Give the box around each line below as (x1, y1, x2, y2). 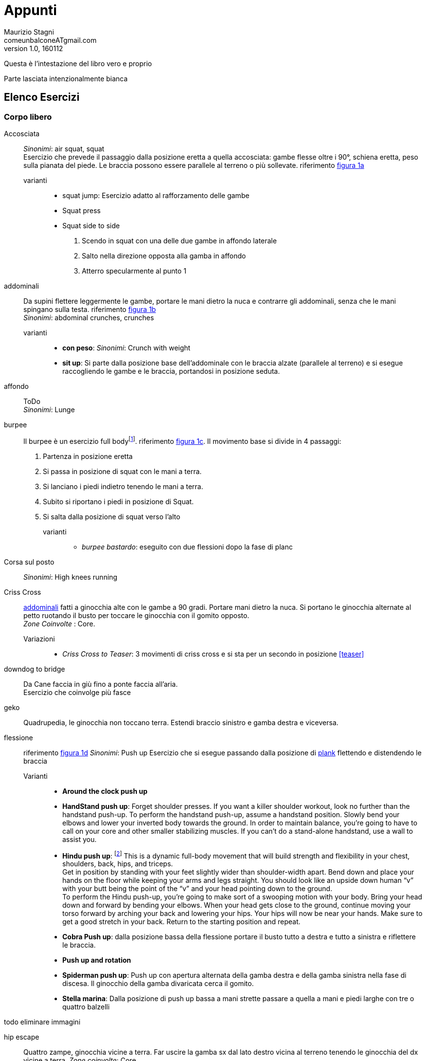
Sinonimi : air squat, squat (23, 144, 105, 153)
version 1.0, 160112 (4, 44, 63, 53)
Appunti (4, 2, 57, 18)
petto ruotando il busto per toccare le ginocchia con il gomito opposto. (23, 611, 249, 620)
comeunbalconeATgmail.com (4, 36, 97, 44)
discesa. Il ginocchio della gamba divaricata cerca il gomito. (62, 979, 254, 988)
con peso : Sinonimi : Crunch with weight (62, 343, 190, 352)
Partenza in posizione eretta (43, 452, 133, 460)
